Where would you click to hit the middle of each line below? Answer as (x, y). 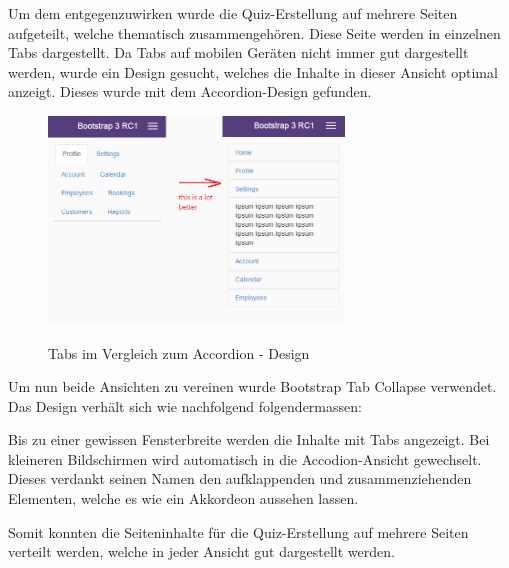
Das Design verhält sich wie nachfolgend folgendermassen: (185, 405)
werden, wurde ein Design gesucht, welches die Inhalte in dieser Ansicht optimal (253, 71)
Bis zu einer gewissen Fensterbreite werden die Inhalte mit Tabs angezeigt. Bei (249, 439)
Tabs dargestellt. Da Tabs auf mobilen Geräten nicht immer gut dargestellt (238, 52)
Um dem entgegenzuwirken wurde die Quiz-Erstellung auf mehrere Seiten (233, 13)
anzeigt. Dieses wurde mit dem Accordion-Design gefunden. (190, 91)
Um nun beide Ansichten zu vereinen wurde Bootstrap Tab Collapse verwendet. (252, 386)
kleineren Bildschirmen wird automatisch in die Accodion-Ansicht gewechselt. (245, 458)
